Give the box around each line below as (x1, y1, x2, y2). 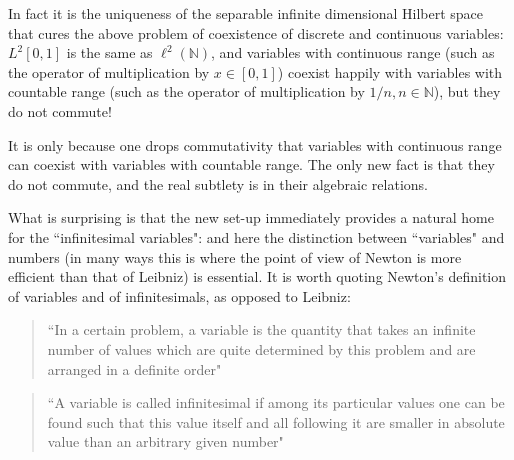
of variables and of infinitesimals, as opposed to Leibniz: (8, 285, 351, 306)
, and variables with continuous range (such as (211, 42, 495, 63)
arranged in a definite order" (47, 358, 222, 379)
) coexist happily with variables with (277, 61, 503, 82)
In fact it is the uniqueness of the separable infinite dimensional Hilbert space (8, 3, 483, 23)
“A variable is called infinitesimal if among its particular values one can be (47, 392, 505, 413)
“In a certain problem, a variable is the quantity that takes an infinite (47, 319, 476, 340)
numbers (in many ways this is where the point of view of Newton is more (8, 246, 462, 267)
